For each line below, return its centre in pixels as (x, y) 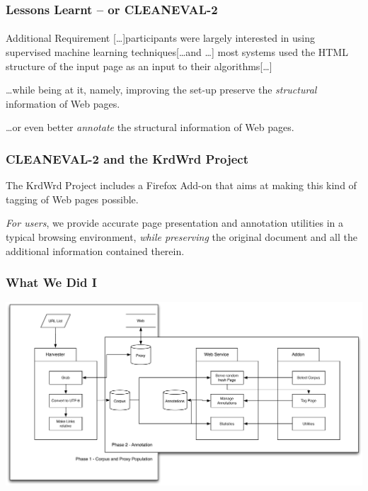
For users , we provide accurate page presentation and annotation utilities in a (174, 223)
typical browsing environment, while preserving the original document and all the (182, 237)
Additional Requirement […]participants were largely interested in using (161, 38)
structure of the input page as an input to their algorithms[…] (139, 66)
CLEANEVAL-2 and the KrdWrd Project (127, 158)
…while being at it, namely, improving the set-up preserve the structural (161, 90)
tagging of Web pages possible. (72, 199)
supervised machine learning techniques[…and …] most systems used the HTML (177, 52)
